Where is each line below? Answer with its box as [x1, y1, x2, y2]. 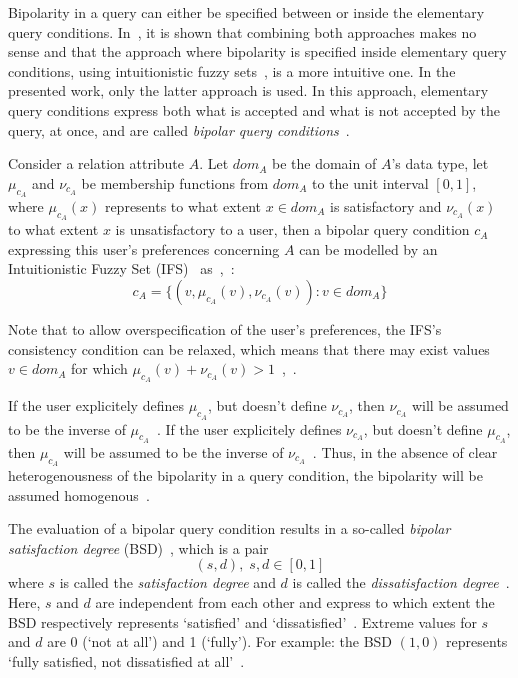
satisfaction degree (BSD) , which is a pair [8, 537, 269, 558]
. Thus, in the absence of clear [312, 441, 498, 462]
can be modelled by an [299, 238, 438, 259]
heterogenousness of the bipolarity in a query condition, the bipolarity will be [8, 464, 483, 485]
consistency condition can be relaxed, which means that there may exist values [8, 338, 490, 359]
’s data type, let [391, 153, 489, 174]
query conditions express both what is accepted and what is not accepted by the [8, 99, 500, 120]
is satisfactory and [330, 195, 442, 216]
